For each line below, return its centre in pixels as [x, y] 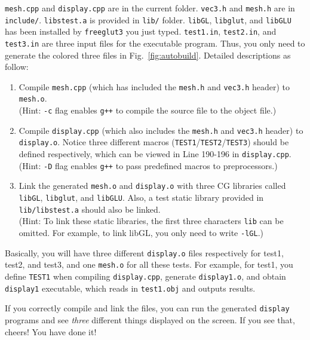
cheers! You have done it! [51, 331]
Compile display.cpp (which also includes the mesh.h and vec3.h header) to [161, 130]
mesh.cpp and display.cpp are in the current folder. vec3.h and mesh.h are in [150, 8]
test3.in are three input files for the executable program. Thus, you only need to [155, 43]
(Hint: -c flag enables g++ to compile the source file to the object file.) [148, 110]
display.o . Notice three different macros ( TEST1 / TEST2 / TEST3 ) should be [154, 142]
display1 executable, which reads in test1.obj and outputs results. [130, 288]
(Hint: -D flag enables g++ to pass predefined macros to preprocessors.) [148, 165]
